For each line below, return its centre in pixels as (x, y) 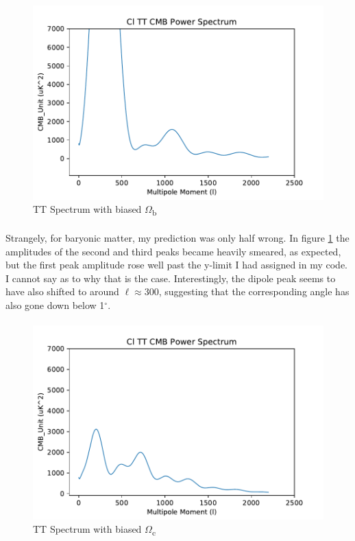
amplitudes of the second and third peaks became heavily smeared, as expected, (173, 251)
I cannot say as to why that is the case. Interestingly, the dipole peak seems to (171, 278)
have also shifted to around (62, 291)
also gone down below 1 (55, 304)
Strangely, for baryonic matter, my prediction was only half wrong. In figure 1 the (177, 237)
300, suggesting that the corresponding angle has (247, 291)
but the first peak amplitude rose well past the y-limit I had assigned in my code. (177, 265)
